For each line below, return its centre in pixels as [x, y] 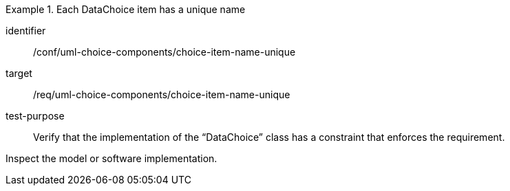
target [19, 73]
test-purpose [35, 116]
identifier [26, 31]
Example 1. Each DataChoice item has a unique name [126, 9]
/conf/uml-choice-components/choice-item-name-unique [164, 52]
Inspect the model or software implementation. [111, 158]
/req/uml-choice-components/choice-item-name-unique [162, 94]
